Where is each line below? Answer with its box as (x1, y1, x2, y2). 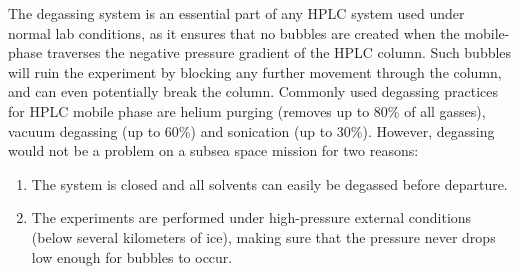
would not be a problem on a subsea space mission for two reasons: (8, 140, 419, 161)
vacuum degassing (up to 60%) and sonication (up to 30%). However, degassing (8, 120, 495, 141)
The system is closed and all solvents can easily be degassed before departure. (31, 173, 508, 194)
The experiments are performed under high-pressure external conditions (31, 207, 472, 228)
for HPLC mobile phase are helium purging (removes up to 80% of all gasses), (8, 100, 486, 121)
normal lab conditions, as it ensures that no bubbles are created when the (8, 22, 460, 43)
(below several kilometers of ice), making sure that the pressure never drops (31, 226, 496, 247)
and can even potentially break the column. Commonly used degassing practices (8, 81, 498, 102)
